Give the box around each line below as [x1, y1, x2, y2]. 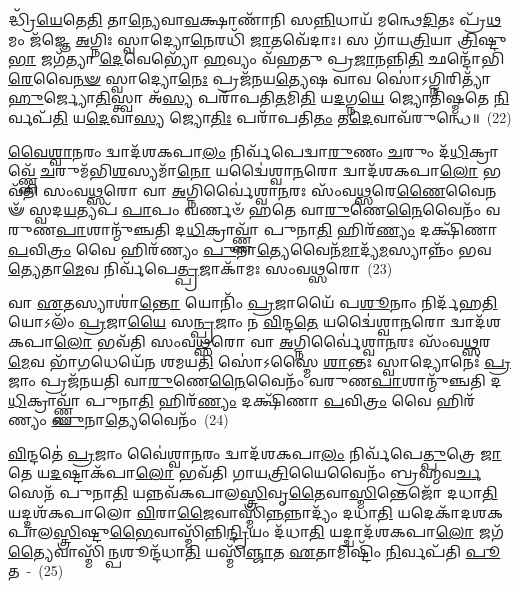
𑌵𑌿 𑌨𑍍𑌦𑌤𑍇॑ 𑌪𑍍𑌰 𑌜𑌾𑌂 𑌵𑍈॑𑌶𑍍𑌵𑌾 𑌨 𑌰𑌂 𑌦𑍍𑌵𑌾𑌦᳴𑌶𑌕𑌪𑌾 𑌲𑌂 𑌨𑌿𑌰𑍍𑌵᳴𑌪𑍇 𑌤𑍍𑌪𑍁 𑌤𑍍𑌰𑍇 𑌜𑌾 [8, 442, 502, 463]
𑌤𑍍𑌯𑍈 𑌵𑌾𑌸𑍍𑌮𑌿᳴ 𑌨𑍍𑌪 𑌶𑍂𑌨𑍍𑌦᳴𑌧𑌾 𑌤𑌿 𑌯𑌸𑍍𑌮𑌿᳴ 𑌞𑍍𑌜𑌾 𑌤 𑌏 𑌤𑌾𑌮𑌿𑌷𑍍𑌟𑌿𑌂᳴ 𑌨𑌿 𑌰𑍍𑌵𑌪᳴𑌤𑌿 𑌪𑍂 [8, 540, 501, 561]
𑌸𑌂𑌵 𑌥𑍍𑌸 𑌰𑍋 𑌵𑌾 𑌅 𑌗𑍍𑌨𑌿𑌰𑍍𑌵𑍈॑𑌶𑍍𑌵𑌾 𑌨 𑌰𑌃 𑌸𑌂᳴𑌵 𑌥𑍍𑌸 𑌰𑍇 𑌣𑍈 [42, 179, 446, 200]
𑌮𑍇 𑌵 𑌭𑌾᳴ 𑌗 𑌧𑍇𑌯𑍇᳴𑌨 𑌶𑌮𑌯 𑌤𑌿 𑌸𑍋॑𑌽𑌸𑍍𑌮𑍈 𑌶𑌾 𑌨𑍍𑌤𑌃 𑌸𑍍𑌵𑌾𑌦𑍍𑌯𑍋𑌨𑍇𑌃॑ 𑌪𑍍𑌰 [8, 350, 511, 371]
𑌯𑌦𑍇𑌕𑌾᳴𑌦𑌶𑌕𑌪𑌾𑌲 [397, 501, 503, 522]
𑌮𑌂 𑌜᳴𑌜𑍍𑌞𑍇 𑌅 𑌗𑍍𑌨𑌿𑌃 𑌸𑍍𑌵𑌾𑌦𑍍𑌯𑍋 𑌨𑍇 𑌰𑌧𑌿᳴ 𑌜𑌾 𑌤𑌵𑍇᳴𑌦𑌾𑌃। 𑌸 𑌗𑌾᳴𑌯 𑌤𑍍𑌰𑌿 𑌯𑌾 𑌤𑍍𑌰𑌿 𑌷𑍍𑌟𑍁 [8, 28, 507, 49]
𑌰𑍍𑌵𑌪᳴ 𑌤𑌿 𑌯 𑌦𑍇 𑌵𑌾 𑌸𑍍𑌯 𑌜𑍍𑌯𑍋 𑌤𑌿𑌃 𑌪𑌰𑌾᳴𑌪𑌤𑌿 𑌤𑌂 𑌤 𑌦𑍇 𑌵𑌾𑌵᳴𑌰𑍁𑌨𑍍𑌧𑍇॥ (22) [8, 106, 512, 127]
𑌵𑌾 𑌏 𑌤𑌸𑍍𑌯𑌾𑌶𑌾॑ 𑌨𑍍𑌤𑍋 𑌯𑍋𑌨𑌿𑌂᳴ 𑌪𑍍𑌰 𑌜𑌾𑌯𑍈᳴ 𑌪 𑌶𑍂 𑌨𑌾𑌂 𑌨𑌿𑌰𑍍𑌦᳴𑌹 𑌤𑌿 [8, 291, 498, 312]
